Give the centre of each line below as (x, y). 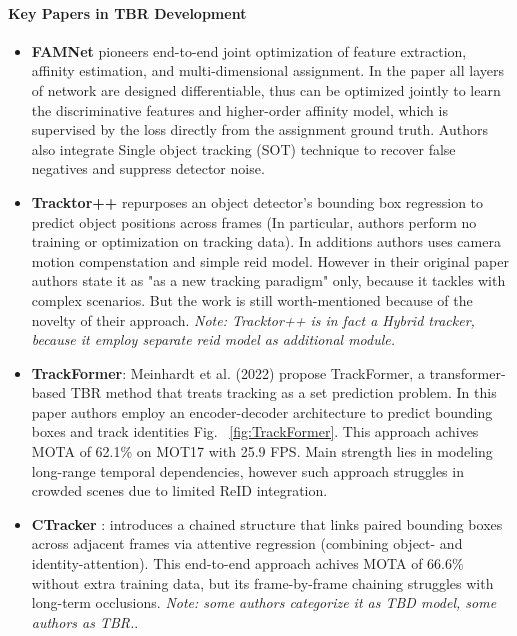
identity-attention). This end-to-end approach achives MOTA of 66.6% (247, 563)
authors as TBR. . (85, 621)
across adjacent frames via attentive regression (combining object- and (247, 543)
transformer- (467, 372)
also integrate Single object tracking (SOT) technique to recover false (243, 148)
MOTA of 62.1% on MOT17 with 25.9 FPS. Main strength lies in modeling (262, 451)
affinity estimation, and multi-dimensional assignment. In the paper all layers (267, 70)
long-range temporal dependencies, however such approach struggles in (247, 470)
